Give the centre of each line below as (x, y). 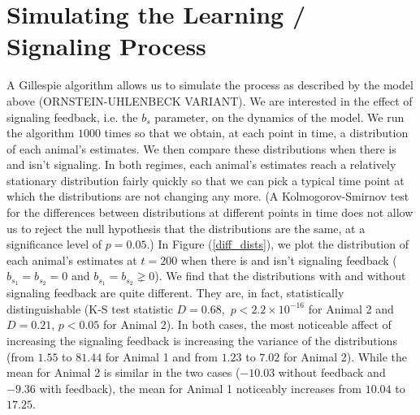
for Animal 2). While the (345, 356)
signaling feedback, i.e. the (72, 117)
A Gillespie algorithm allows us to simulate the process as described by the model (210, 85)
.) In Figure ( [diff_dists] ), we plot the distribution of (277, 244)
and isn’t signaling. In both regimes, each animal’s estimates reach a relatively (201, 164)
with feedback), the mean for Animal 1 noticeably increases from (201, 388)
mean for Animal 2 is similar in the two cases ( (123, 372)
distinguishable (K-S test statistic (90, 308)
